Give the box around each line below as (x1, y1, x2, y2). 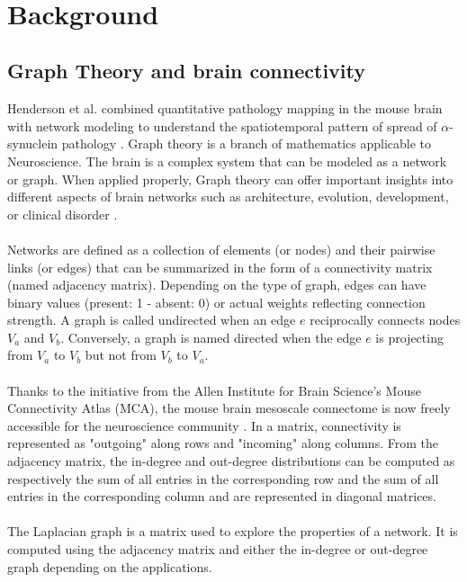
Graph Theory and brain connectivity (7, 57, 365, 85)
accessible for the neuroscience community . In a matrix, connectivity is (7, 416, 401, 434)
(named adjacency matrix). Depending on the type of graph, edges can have (7, 275, 427, 294)
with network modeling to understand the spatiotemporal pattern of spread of (7, 116, 437, 135)
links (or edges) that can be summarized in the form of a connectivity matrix (7, 257, 433, 276)
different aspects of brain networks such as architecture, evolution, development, (7, 187, 449, 206)
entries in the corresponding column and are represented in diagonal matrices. (7, 487, 436, 506)
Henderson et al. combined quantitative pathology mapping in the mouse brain (7, 99, 443, 118)
